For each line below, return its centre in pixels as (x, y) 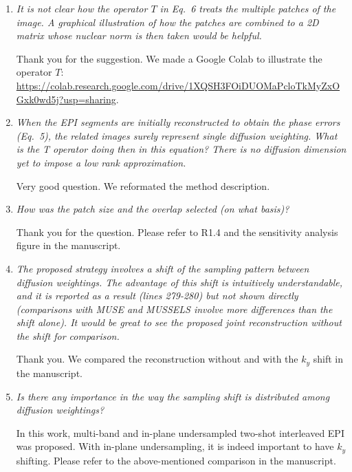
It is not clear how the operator (82, 8)
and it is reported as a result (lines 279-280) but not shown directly (157, 296)
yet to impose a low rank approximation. (101, 162)
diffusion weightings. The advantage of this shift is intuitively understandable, (179, 282)
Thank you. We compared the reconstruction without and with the (157, 359)
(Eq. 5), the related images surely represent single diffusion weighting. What (177, 135)
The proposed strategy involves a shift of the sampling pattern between (163, 268)
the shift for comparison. (68, 335)
